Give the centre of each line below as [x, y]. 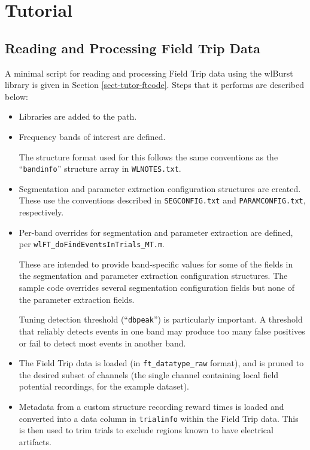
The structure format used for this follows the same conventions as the [148, 156]
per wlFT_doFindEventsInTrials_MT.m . [92, 244]
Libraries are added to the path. [78, 116]
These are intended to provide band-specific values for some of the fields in [156, 264]
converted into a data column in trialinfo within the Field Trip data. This [159, 418]
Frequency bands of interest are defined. [92, 136]
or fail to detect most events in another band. [102, 343]
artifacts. [35, 441]
